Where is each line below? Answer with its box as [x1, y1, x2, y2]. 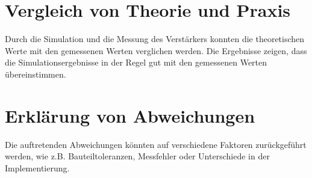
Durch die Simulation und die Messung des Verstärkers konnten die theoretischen [5, 32, 305, 45]
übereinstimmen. [5, 67, 66, 80]
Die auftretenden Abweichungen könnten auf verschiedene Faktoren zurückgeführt [5, 138, 307, 150]
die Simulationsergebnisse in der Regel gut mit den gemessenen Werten [5, 56, 267, 69]
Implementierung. [5, 161, 70, 174]
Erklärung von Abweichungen [5, 103, 255, 127]
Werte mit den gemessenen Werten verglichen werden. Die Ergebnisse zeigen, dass [5, 44, 307, 57]
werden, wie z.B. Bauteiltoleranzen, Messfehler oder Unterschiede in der [5, 150, 270, 162]
